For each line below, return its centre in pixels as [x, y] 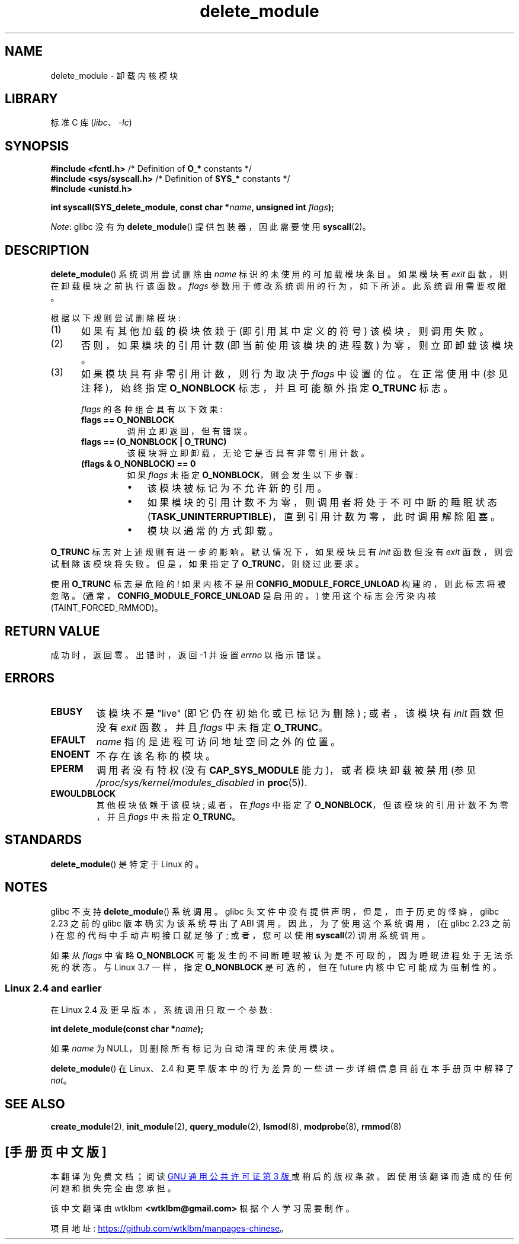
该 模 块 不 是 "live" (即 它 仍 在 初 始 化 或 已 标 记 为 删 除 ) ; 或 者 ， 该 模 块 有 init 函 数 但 [300, 713]
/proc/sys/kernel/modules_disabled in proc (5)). [202, 782]
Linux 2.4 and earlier [53, 988]
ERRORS [30, 678]
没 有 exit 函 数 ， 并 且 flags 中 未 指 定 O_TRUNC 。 [212, 727]
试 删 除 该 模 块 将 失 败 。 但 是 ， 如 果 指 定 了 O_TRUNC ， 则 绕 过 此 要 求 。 [207, 564]
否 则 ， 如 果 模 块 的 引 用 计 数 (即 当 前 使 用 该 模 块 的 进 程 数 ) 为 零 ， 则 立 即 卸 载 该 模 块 [297, 346]
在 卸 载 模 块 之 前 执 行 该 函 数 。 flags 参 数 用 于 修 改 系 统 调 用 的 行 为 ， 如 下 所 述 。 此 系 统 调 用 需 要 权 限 [278, 286]
